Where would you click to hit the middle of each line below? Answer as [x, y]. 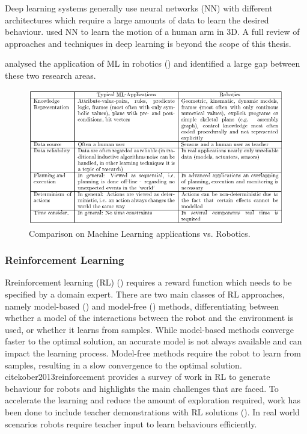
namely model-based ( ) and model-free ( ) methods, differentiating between [142, 306]
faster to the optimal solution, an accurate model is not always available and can [153, 341]
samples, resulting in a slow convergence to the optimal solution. [123, 365]
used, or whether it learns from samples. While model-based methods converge [149, 329]
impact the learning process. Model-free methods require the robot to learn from [153, 353]
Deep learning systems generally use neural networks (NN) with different [139, 8]
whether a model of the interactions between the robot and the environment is [149, 318]
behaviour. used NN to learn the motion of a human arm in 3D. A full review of [152, 32]
